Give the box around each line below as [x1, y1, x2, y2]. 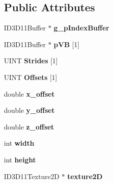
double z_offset [4, 121, 54, 131]
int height [4, 154, 36, 164]
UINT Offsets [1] [4, 72, 57, 82]
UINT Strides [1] [4, 55, 58, 66]
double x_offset [4, 88, 55, 99]
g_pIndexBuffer [54, 23, 110, 33]
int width [4, 138, 34, 148]
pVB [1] [54, 39, 80, 49]
